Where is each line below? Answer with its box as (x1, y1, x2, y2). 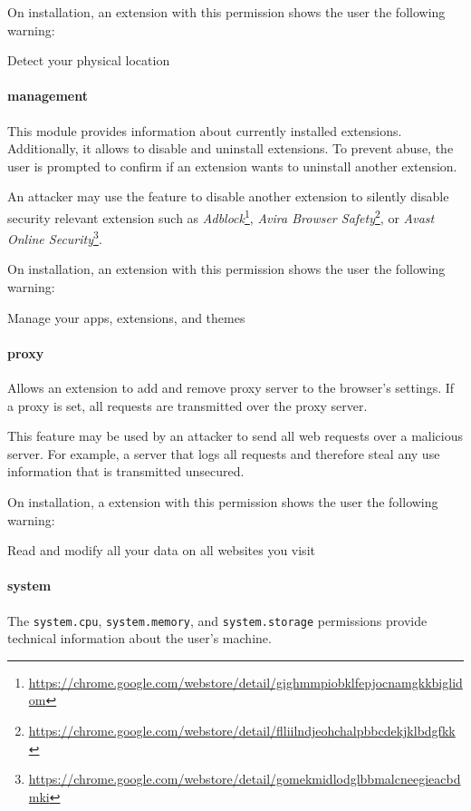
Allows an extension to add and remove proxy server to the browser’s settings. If (7, 378, 455, 397)
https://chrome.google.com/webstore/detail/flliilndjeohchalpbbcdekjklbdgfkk (28, 721, 456, 740)
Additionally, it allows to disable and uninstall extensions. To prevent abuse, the (7, 139, 454, 158)
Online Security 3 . (7, 227, 102, 248)
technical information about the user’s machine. (7, 629, 272, 648)
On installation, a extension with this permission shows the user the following (7, 493, 438, 511)
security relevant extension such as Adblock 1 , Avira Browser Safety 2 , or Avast (7, 205, 435, 227)
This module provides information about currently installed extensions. (7, 121, 402, 140)
